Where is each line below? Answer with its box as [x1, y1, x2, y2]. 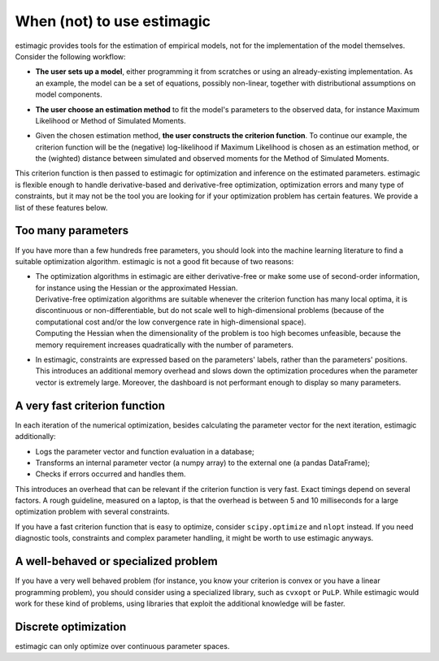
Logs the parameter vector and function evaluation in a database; [35, 446, 255, 456]
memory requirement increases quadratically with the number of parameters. [35, 340, 294, 350]
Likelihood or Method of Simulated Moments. [35, 115, 186, 125]
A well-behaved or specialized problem [15, 554, 219, 568]
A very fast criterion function [15, 398, 166, 412]
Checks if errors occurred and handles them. [35, 469, 186, 479]
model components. [35, 89, 102, 99]
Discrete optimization [15, 620, 127, 633]
